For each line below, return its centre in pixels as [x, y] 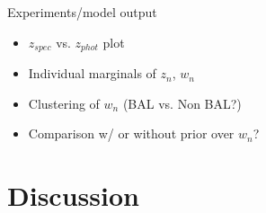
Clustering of [64, 103]
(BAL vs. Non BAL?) [182, 103]
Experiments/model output [82, 12]
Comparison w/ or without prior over [131, 133]
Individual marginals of [92, 73]
